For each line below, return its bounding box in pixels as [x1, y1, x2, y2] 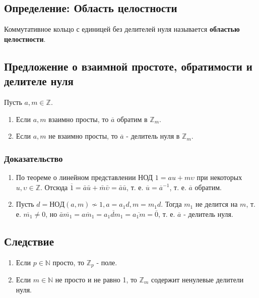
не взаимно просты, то [48, 131, 118, 141]
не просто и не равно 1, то [55, 274, 137, 285]
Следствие [4, 233, 54, 249]
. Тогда [161, 199, 182, 209]
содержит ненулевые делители [151, 274, 244, 285]
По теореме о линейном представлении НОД [16, 171, 153, 182]
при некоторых [197, 171, 242, 182]
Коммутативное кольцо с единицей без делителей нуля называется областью [4, 24, 240, 34]
